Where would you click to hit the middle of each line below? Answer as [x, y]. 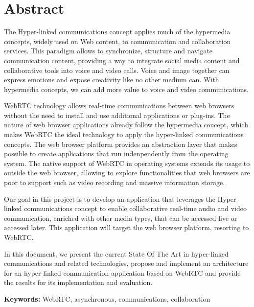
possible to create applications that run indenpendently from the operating [116, 153]
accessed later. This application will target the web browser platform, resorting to [127, 227]
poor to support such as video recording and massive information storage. [115, 182]
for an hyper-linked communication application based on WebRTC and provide [122, 272]
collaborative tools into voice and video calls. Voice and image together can [117, 70]
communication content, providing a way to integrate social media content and [122, 60]
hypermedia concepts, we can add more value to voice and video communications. [126, 89]
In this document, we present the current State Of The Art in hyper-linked [116, 253]
